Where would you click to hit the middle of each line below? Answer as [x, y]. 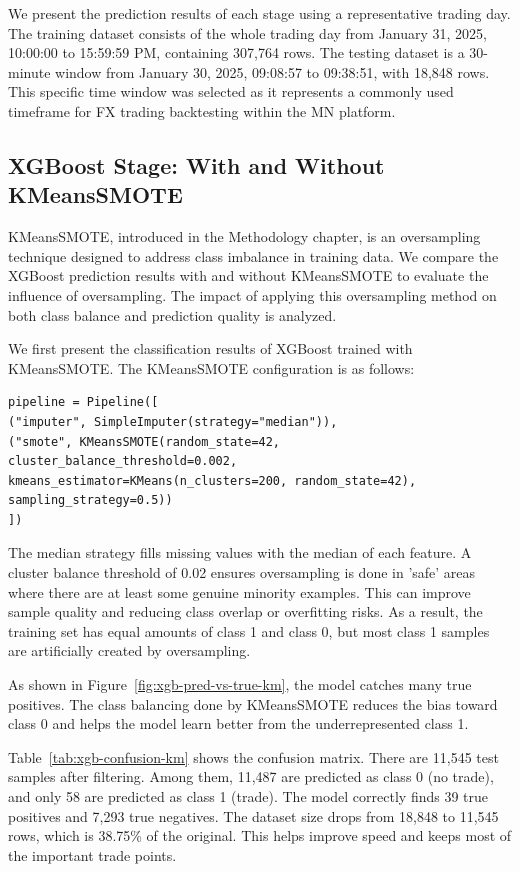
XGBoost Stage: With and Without [196, 164]
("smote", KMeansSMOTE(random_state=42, [144, 441]
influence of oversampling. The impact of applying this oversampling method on [252, 294]
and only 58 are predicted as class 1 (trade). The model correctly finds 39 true [248, 796]
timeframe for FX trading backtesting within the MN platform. [202, 110]
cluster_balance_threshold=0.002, [123, 461]
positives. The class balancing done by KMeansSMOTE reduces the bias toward [253, 703]
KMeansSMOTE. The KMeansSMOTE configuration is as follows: [211, 367]
